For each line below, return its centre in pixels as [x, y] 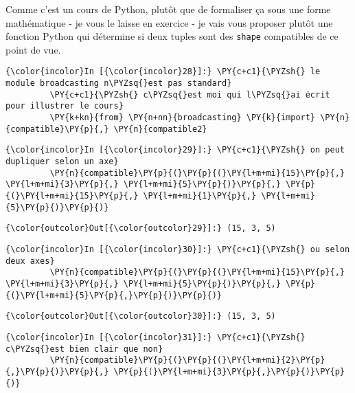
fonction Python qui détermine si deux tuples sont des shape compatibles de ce [172, 36]
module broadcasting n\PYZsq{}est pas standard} [119, 83]
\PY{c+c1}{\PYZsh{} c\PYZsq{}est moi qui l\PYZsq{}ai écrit [190, 94]
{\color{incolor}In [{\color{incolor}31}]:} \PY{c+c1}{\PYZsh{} [156, 337]
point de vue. [33, 49]
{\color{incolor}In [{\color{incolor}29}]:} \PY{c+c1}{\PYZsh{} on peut [175, 150]
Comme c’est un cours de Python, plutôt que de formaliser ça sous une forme [168, 9]
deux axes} [30, 261]
